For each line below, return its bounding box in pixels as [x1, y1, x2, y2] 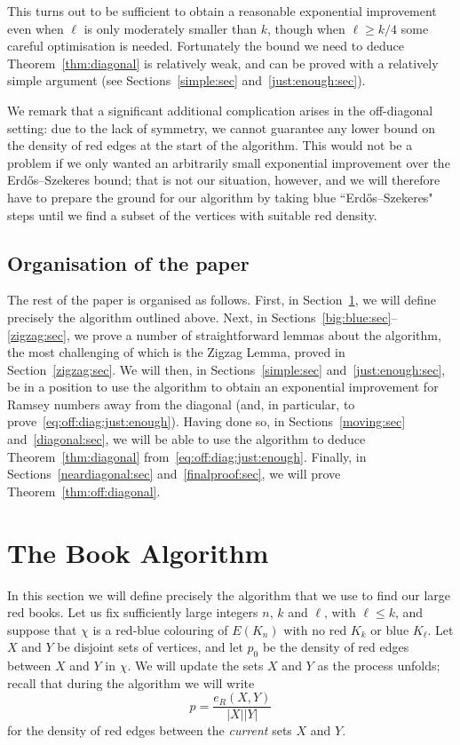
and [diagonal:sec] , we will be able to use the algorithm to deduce [7, 430, 366, 448]
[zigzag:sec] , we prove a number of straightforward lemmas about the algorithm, [7, 325, 441, 344]
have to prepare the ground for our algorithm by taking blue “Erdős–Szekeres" [7, 187, 433, 206]
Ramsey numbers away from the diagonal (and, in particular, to [7, 394, 355, 413]
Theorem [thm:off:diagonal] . [7, 481, 161, 500]
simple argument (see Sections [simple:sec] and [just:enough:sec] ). [7, 71, 366, 90]
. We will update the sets [127, 656, 264, 675]
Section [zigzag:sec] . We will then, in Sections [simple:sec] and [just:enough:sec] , [7, 360, 446, 378]
